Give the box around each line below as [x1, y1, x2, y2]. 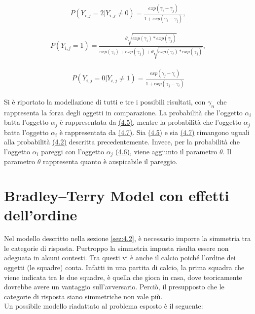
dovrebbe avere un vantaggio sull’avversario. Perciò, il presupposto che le [4, 281, 224, 292]
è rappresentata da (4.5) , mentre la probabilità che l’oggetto [60, 117, 242, 127]
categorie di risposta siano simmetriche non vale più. [4, 291, 163, 301]
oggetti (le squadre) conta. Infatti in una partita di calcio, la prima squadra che [4, 262, 245, 272]
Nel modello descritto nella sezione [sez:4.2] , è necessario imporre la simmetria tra [4, 233, 251, 244]
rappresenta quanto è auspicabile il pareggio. [42, 156, 178, 167]
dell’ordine [4, 205, 77, 225]
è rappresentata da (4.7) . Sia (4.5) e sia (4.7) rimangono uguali [59, 127, 250, 137]
